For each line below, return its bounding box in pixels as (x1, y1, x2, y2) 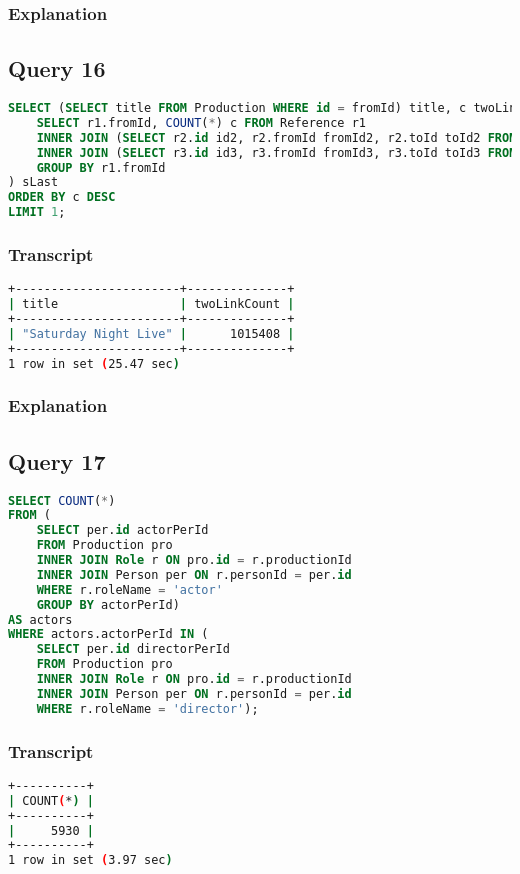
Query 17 (8, 445, 106, 476)
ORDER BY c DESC (8, 190, 116, 205)
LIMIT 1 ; (8, 205, 66, 220)
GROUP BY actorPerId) (36, 597, 180, 612)
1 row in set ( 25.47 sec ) (8, 356, 180, 371)
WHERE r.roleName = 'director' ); (36, 701, 259, 716)
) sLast (8, 175, 59, 190)
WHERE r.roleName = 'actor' (36, 582, 223, 597)
